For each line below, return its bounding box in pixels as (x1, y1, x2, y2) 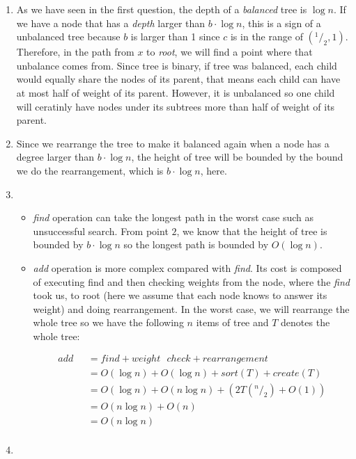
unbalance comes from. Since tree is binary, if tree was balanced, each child (16, 58, 337, 72)
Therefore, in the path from (16, 45, 134, 59)
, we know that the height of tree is (176, 223, 327, 238)
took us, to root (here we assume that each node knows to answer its (33, 288, 327, 303)
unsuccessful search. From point (33, 223, 169, 238)
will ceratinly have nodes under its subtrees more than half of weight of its (16, 99, 335, 113)
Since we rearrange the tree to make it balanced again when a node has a (16, 136, 330, 150)
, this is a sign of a (242, 15, 321, 30)
